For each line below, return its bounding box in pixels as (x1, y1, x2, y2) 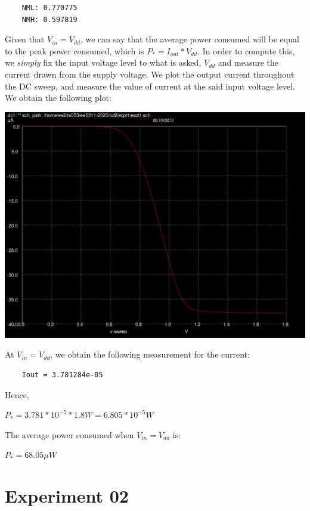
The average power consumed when (5, 428, 134, 441)
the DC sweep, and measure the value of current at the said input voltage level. (5, 79, 296, 92)
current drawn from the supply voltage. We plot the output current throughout (5, 67, 294, 80)
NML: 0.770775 (21, 4, 77, 12)
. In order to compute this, (197, 44, 295, 57)
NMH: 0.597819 (21, 15, 77, 24)
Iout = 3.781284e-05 (21, 370, 103, 379)
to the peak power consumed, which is (5, 44, 144, 57)
